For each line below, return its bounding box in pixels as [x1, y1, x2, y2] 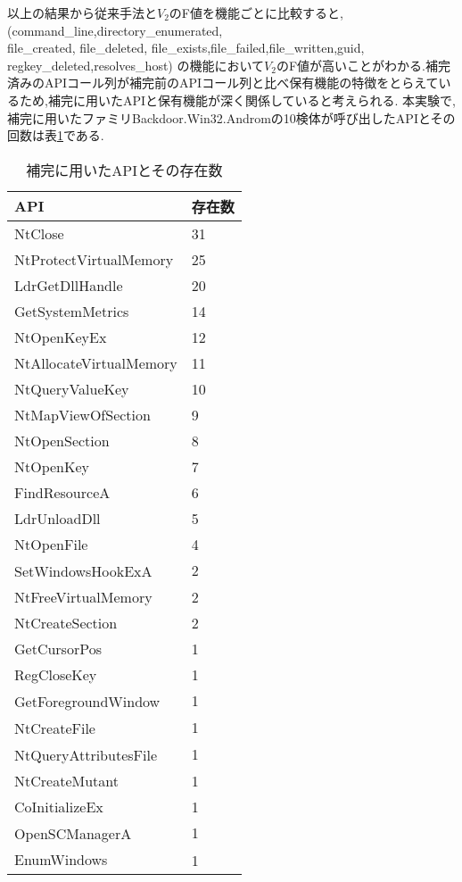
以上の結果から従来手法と [7, 4, 157, 21]
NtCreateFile [14, 717, 95, 738]
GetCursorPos [14, 637, 102, 659]
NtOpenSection [14, 429, 110, 451]
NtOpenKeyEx [14, 326, 107, 347]
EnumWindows [14, 849, 108, 870]
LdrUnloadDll [14, 507, 101, 528]
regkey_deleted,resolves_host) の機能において [7, 55, 265, 74]
